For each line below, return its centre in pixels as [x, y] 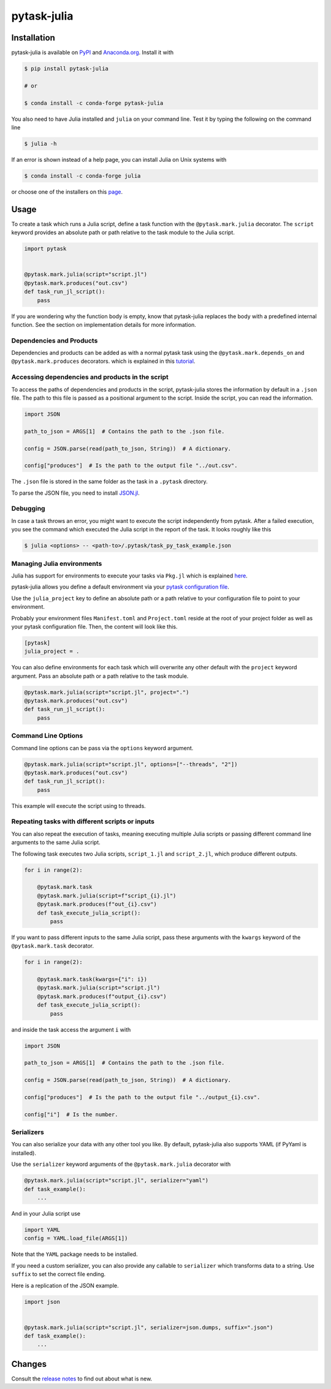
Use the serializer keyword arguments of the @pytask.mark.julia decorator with [121, 1164]
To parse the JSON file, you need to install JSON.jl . [76, 493]
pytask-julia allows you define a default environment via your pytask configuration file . [120, 587]
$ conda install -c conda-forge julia [82, 176]
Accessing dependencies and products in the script [90, 377]
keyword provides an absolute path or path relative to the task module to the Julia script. [123, 232]
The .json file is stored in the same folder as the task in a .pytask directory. [109, 482]
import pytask [45, 249]
